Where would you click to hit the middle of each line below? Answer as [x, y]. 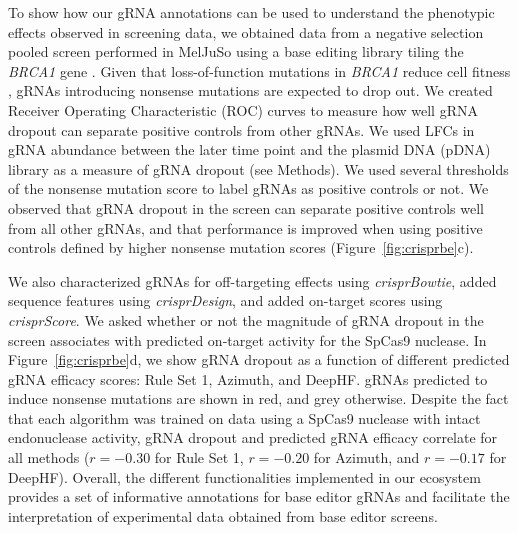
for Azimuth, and [366, 457]
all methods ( [49, 457]
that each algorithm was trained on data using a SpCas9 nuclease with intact [244, 417]
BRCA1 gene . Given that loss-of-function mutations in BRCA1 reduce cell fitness [259, 70]
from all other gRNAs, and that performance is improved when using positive [245, 227]
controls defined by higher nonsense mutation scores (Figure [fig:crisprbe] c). [241, 247]
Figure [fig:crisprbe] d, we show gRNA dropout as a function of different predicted [259, 359]
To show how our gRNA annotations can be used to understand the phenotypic [251, 12]
